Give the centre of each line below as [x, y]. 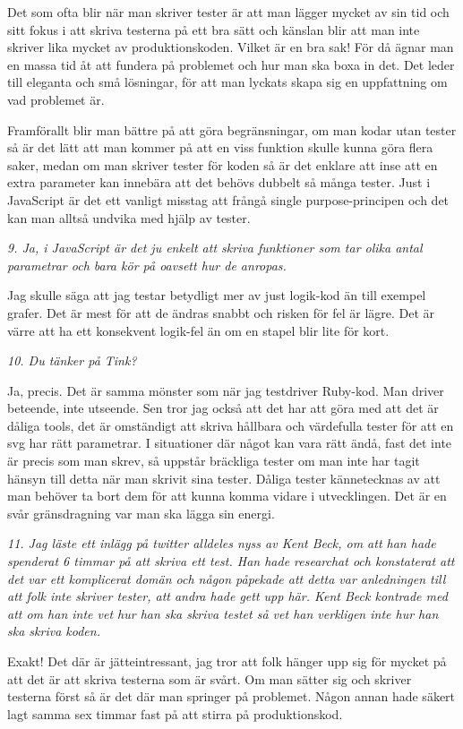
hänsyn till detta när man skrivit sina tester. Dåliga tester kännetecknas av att [224, 478]
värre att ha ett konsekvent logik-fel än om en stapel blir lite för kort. [198, 330]
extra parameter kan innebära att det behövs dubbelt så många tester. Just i [219, 182]
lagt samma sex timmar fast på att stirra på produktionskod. [175, 713]
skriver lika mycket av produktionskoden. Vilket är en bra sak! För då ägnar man [231, 47]
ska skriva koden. [54, 631]
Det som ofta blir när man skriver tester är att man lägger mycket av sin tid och [228, 12]
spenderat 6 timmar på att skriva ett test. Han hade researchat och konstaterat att [231, 561]
